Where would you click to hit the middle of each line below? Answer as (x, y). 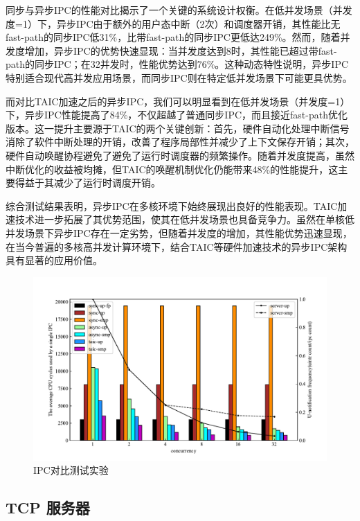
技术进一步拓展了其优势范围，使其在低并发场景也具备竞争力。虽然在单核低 (184, 219)
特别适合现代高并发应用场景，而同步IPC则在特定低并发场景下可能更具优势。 (179, 77)
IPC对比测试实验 (71, 470)
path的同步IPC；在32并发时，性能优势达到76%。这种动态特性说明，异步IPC (177, 64)
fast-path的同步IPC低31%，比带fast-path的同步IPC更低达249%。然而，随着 (173, 37)
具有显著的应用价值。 (54, 260)
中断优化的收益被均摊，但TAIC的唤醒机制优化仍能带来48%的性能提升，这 (172, 169)
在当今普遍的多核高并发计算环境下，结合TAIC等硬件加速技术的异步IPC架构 (177, 246)
